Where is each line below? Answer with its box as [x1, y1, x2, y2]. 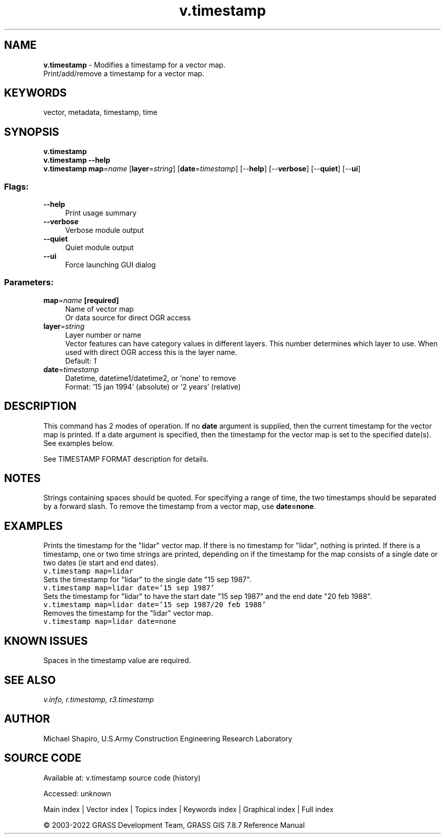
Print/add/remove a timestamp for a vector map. [43, 69, 204, 78]
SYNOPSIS [4, 125, 59, 138]
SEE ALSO [4, 673, 56, 686]
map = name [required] [43, 295, 119, 305]
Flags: [4, 181, 29, 192]
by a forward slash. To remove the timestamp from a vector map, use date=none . [43, 502, 316, 511]
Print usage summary [65, 208, 137, 218]
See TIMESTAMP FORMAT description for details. [43, 454, 209, 463]
